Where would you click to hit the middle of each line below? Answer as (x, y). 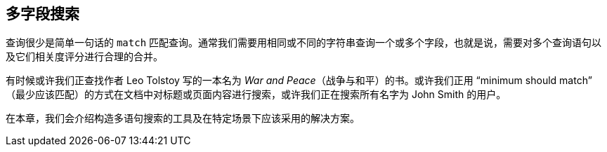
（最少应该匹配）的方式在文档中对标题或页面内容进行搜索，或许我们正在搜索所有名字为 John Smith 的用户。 (256, 95)
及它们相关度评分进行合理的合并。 (84, 57)
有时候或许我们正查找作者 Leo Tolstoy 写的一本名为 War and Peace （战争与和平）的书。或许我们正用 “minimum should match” (299, 81)
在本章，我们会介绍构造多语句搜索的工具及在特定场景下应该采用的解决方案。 (183, 118)
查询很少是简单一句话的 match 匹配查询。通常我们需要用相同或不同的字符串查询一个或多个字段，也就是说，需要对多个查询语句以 (304, 43)
